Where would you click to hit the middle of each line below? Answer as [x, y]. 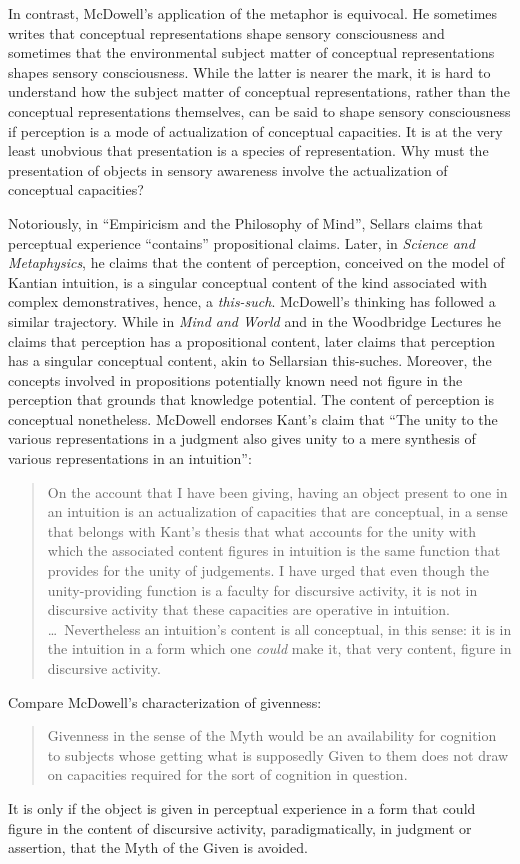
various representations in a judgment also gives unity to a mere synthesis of [242, 438]
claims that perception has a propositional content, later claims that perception [251, 340]
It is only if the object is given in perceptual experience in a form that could [242, 807]
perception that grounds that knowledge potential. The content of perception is [251, 399]
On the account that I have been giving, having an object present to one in [277, 491]
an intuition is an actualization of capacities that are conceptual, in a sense [277, 511]
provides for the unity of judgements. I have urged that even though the [268, 570]
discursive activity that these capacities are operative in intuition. [248, 609]
